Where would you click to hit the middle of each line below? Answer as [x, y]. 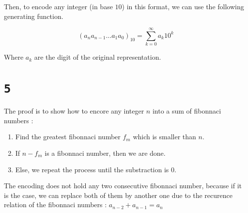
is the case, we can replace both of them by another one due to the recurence [118, 195]
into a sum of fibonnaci [187, 111]
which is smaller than [164, 137]
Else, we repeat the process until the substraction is [92, 169]
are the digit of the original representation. [98, 57]
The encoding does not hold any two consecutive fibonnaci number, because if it [123, 186]
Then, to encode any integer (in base [58, 6]
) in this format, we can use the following [183, 6]
